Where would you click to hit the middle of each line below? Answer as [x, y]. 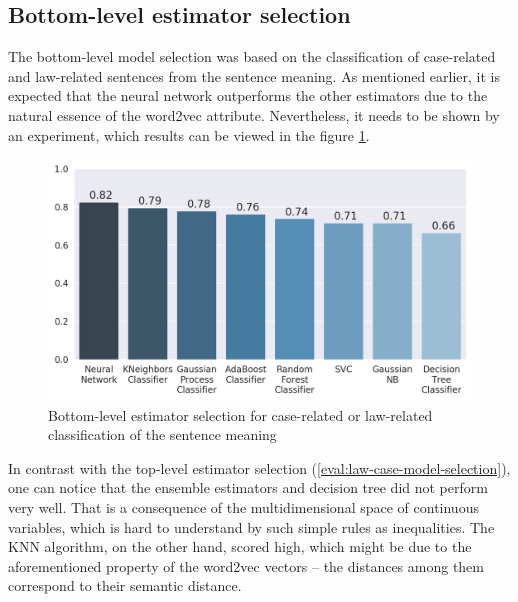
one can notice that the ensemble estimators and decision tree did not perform [248, 487]
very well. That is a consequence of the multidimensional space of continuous [243, 506]
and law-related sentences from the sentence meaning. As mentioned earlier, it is [254, 75]
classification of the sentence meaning [162, 434]
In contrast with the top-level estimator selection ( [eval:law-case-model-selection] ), [259, 467]
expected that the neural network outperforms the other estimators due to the [248, 95]
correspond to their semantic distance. [125, 585]
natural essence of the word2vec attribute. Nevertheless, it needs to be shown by [254, 114]
